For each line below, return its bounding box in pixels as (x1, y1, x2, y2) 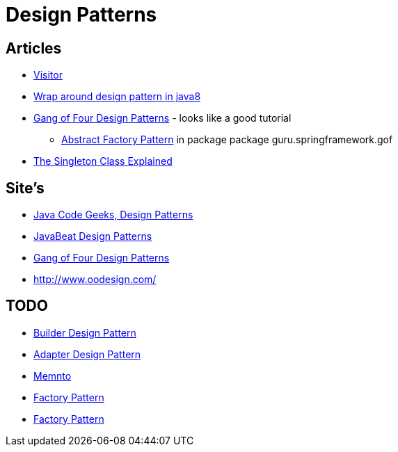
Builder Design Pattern (33, 326, 136, 339)
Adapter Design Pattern (33, 348, 141, 360)
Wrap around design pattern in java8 (33, 90, 201, 103)
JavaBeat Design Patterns (33, 230, 152, 243)
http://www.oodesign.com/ (33, 273, 157, 286)
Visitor (33, 69, 63, 81)
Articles (6, 39, 62, 57)
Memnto (33, 369, 72, 382)
